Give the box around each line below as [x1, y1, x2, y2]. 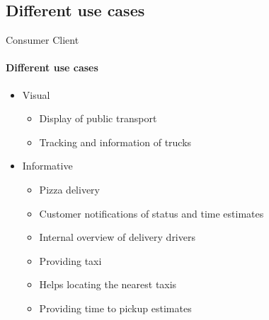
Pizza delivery [39, 182, 100, 196]
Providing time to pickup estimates [39, 300, 192, 315]
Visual [22, 87, 50, 102]
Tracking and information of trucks [39, 134, 192, 149]
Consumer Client [6, 32, 79, 47]
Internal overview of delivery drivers [39, 230, 195, 244]
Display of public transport [39, 111, 157, 126]
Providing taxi [39, 253, 102, 268]
